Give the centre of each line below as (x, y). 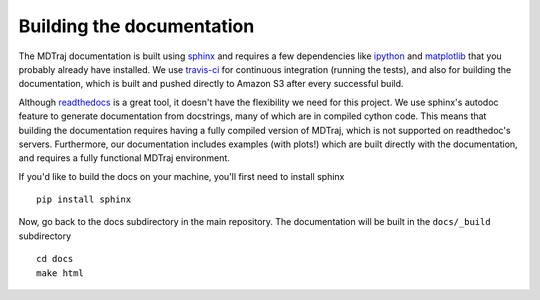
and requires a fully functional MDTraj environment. (124, 158)
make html (60, 273)
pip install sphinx (84, 199)
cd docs (55, 259)
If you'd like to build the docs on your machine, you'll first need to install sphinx (181, 176)
